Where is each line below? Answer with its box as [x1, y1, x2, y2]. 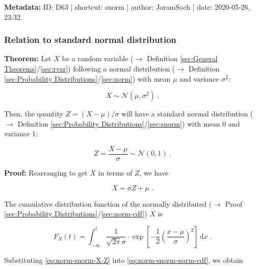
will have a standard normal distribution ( [121, 108, 253, 119]
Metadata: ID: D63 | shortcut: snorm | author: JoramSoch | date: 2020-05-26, [4, 2, 250, 12]
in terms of [98, 167, 133, 178]
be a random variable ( [62, 53, 134, 64]
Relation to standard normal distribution [4, 33, 176, 46]
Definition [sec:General [146, 53, 218, 64]
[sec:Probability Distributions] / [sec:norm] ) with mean [4, 73, 171, 84]
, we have [139, 167, 169, 178]
